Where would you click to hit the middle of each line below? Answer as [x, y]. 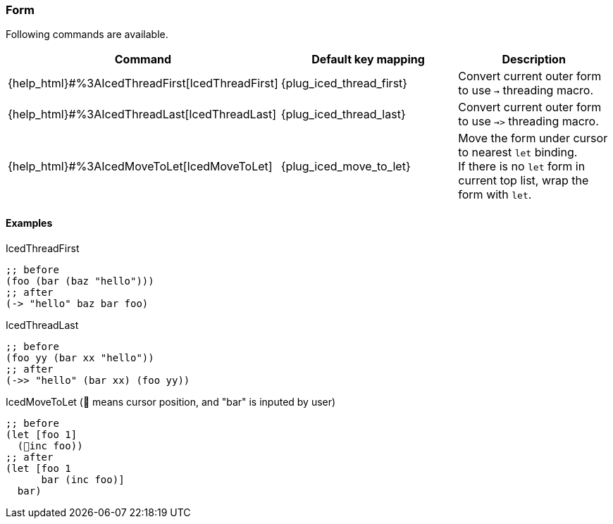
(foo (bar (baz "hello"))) [80, 281]
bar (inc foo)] [83, 479]
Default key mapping [368, 60]
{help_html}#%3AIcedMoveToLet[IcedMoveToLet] [140, 167]
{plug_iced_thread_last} [343, 114]
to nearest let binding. [518, 152]
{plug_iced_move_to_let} [346, 167]
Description [534, 60]
